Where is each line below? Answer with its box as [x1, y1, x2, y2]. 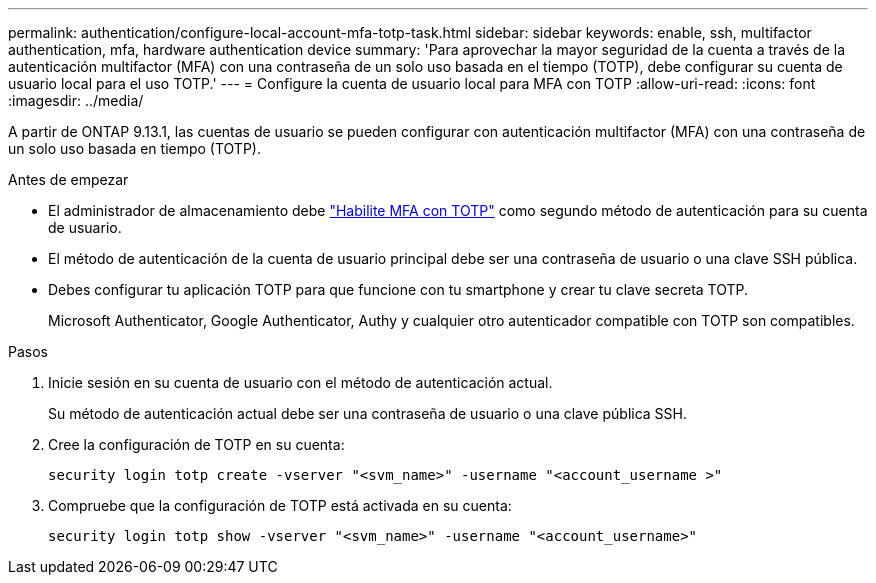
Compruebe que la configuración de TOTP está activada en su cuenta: [48, 497, 512, 514]
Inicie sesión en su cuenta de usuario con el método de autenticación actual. [48, 374, 553, 391]
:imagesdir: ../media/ [8, 92, 144, 109]
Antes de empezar [8, 171, 129, 188]
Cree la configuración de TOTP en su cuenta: [48, 436, 345, 453]
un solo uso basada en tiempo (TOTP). [8, 140, 261, 157]
